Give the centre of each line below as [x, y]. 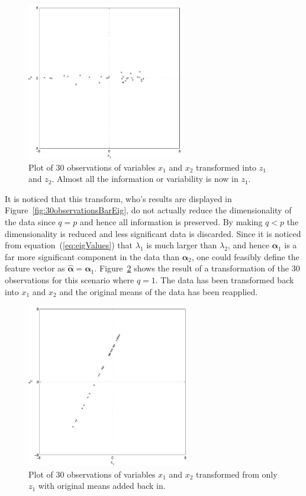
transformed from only [237, 474]
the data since [30, 221]
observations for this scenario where [70, 279]
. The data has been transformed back [225, 279]
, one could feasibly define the [245, 256]
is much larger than [182, 245]
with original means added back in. [102, 486]
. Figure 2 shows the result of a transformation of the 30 [197, 268]
